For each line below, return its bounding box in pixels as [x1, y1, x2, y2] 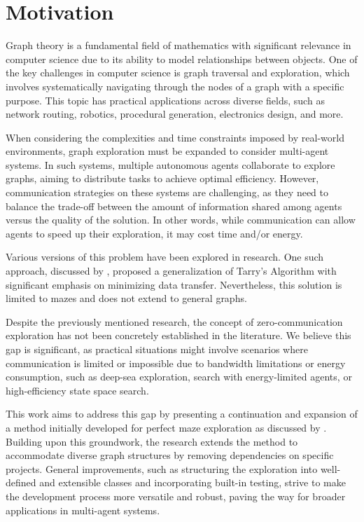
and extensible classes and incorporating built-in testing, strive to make [39, 475, 346, 490]
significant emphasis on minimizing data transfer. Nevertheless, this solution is [6, 277, 342, 291]
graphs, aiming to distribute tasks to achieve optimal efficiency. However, [6, 171, 319, 186]
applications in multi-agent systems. [6, 502, 160, 517]
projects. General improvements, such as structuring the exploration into [6, 461, 318, 476]
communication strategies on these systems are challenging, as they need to [6, 185, 328, 200]
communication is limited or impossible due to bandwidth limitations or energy [6, 355, 346, 370]
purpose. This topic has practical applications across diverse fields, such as [6, 92, 325, 107]
